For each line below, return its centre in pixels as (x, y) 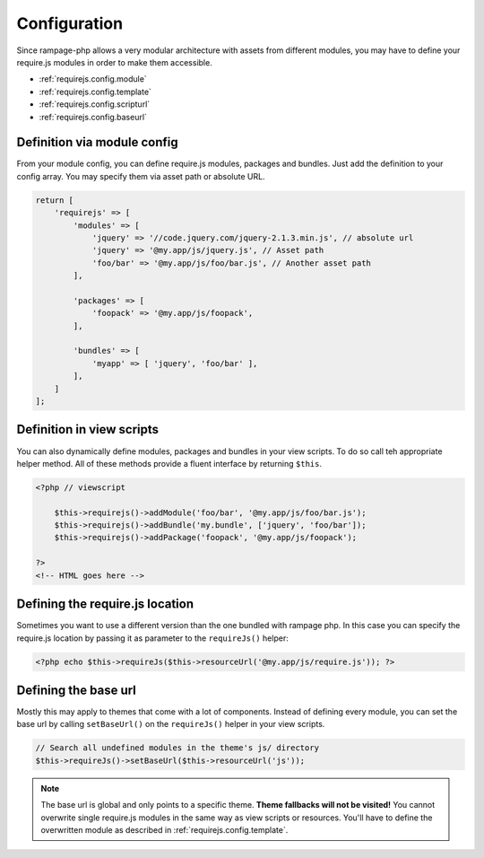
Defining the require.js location (105, 604)
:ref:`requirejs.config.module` (93, 79)
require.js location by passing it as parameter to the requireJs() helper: (152, 638)
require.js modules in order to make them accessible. (114, 62)
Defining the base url (76, 690)
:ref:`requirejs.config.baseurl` (93, 117)
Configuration (70, 23)
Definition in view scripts (88, 429)
